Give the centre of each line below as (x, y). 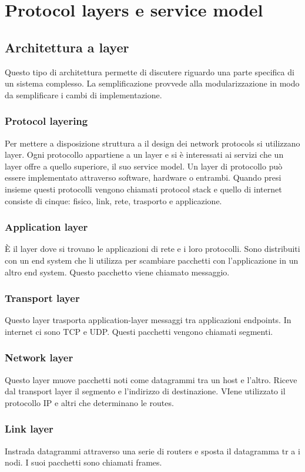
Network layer (39, 358)
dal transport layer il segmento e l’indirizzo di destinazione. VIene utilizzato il (145, 391)
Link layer (29, 429)
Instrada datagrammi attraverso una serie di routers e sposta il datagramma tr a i (152, 451)
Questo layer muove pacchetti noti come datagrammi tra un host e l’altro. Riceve (151, 379)
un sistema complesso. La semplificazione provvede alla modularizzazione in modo (152, 83)
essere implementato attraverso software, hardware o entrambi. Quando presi (143, 177)
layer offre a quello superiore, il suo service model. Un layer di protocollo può (144, 166)
